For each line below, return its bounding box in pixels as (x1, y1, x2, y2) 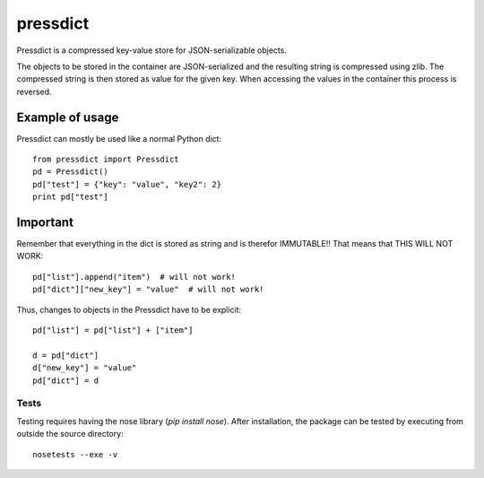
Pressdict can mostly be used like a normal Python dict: (16, 133, 222, 143)
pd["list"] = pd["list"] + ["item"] (32, 326, 194, 335)
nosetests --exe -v (32, 449, 118, 459)
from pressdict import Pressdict (32, 154, 179, 165)
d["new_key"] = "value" (32, 363, 137, 373)
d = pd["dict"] (32, 350, 99, 361)
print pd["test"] (32, 192, 108, 202)
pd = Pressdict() (32, 167, 108, 177)
